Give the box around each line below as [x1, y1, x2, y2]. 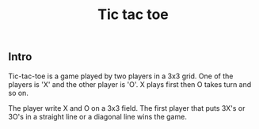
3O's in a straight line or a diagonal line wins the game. [8, 112, 188, 121]
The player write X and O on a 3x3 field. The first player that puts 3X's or [8, 103, 246, 112]
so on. [8, 88, 29, 97]
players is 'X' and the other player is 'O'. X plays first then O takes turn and [8, 79, 252, 89]
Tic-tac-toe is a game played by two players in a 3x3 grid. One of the [8, 71, 234, 81]
